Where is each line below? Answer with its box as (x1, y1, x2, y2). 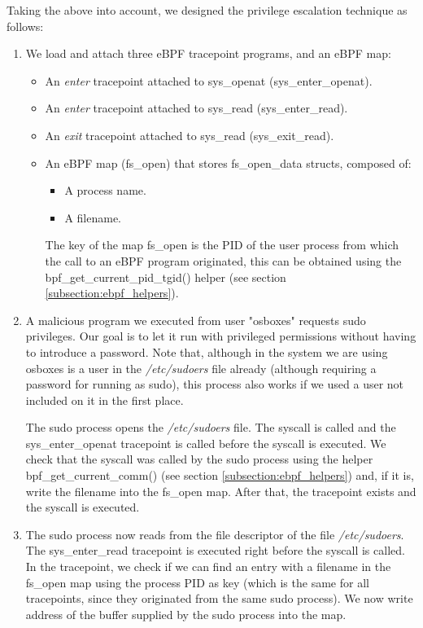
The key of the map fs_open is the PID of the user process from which (45, 236, 399, 253)
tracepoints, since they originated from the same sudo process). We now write (25, 590, 413, 607)
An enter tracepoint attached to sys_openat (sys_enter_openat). (45, 72, 373, 89)
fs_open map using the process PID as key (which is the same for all (25, 573, 369, 591)
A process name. (64, 182, 146, 199)
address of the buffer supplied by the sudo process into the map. (25, 605, 347, 622)
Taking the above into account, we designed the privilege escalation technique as (7, 2, 408, 18)
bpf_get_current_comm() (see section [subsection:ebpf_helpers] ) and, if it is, (25, 467, 414, 484)
